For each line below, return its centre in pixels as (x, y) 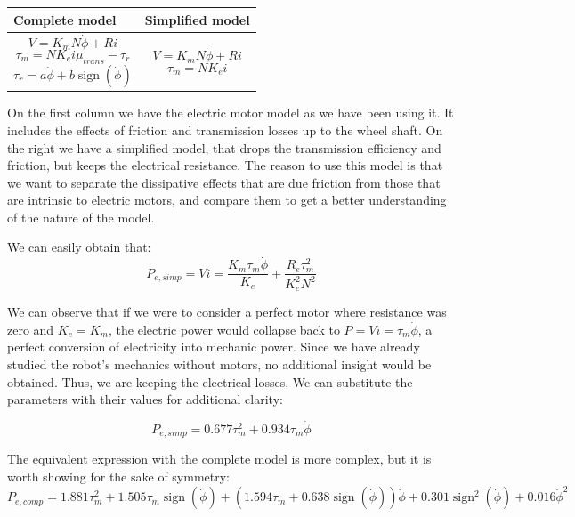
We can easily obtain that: (79, 247)
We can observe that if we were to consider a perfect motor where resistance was (227, 312)
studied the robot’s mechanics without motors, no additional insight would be (219, 364)
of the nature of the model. (81, 217)
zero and (31, 329)
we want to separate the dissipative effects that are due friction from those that (224, 182)
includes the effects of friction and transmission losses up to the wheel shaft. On (225, 129)
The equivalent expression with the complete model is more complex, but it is (219, 459)
